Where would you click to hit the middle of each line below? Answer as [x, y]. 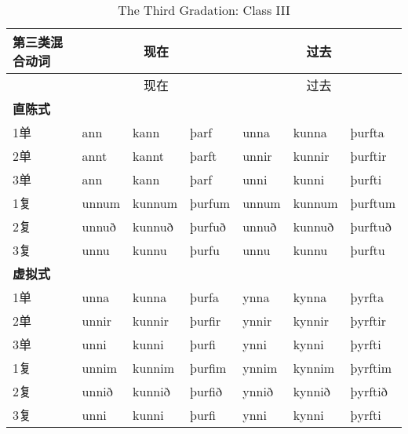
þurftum [373, 202]
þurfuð [208, 226]
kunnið [151, 391]
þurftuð [371, 226]
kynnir [311, 320]
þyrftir [368, 320]
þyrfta [367, 297]
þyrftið [369, 391]
